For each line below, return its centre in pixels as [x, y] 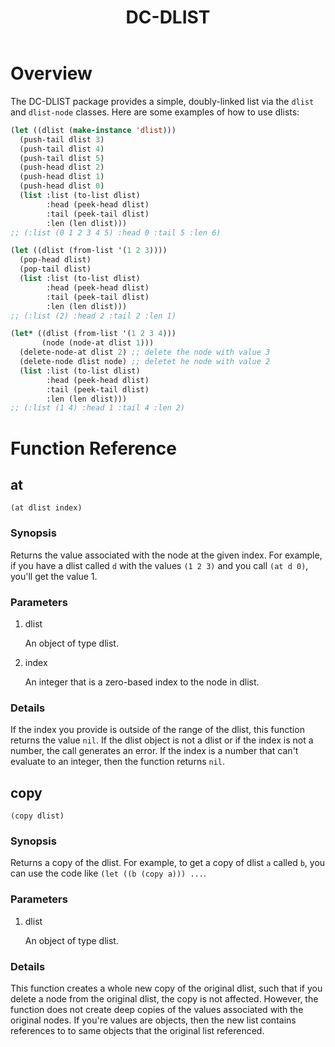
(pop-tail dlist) [55, 269]
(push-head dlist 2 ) [62, 167]
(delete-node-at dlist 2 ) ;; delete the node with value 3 [145, 352]
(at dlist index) [46, 508]
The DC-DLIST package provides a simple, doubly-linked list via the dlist [162, 101]
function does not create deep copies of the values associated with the [157, 1009]
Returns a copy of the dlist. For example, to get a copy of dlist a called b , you [168, 863]
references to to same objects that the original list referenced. [137, 1030]
